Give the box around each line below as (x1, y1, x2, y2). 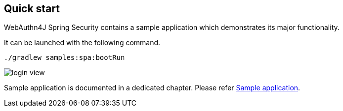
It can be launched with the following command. (4, 38, 161, 47)
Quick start (4, 2, 60, 15)
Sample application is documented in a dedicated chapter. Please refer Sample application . (4, 83, 300, 92)
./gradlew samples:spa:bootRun (4, 54, 125, 62)
